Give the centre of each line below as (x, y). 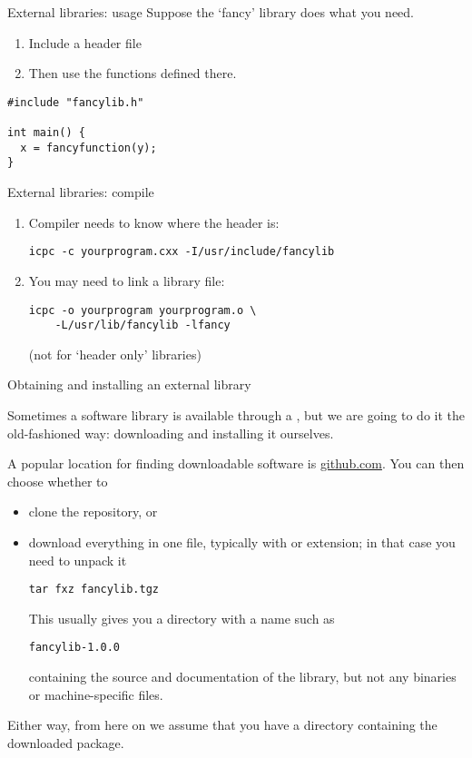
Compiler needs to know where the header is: (154, 222)
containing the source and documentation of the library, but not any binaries (242, 677)
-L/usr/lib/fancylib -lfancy (143, 325)
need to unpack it (78, 560)
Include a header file (85, 42)
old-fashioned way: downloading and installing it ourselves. (171, 433)
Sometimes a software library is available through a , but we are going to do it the (236, 415)
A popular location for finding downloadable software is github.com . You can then (236, 463)
